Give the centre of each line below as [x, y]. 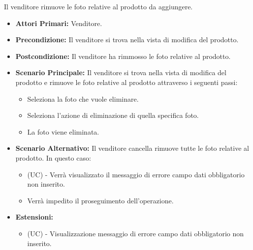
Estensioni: [34, 217]
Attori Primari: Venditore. [59, 23]
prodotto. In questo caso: [53, 157]
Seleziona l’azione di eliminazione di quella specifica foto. [113, 115]
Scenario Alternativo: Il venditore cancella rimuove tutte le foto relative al [132, 148]
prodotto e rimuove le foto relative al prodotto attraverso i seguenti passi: [126, 82]
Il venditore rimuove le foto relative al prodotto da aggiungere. [98, 6]
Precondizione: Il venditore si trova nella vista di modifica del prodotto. [127, 40]
